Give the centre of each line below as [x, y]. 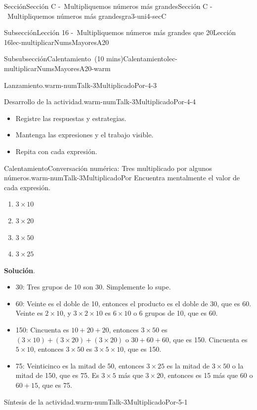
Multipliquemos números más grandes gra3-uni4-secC [87, 16]
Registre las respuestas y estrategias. [71, 118]
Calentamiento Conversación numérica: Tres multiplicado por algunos [108, 168]
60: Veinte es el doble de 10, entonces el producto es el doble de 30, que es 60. [133, 303]
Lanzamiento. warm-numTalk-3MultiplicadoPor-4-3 [80, 85]
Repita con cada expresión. [56, 151]
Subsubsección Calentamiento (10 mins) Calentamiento [86, 59]
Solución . [20, 270]
